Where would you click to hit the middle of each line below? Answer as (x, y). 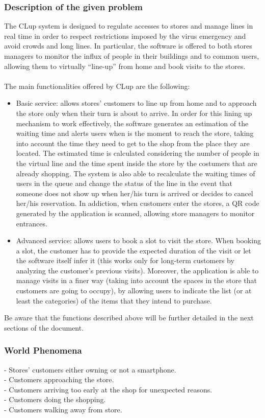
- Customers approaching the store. (59, 379)
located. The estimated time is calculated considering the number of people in (138, 153)
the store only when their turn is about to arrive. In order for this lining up (134, 113)
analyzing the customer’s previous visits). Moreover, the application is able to (137, 270)
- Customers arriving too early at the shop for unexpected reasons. (108, 389)
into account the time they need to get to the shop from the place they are (133, 143)
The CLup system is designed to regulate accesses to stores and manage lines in (129, 26)
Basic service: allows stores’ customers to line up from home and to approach (136, 103)
